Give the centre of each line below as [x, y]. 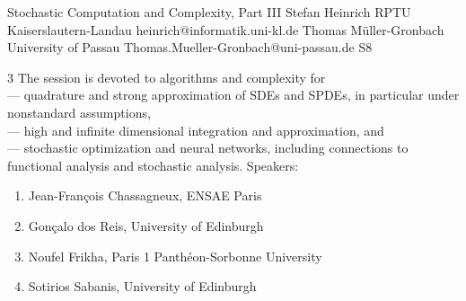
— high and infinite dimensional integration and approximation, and [196, 130]
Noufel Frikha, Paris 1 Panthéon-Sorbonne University [175, 256]
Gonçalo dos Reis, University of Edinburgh [146, 225]
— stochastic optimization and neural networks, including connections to [208, 148]
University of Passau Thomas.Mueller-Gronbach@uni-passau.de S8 [190, 47]
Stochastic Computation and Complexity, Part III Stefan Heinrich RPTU [209, 12]
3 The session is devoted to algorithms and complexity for [167, 77]
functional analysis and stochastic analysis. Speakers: [153, 165]
